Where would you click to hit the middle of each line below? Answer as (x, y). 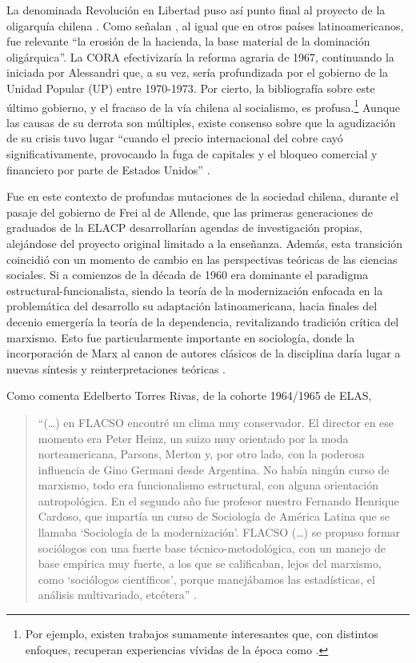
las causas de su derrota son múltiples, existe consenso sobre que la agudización (201, 122)
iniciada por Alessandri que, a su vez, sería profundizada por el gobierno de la (197, 72)
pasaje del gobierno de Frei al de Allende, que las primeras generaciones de (190, 212)
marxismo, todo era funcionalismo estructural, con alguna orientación (208, 485)
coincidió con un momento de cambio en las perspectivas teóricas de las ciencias (202, 259)
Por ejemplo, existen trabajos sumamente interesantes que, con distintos (202, 634)
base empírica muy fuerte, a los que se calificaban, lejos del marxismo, (210, 563)
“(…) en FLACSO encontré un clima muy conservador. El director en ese (216, 422)
